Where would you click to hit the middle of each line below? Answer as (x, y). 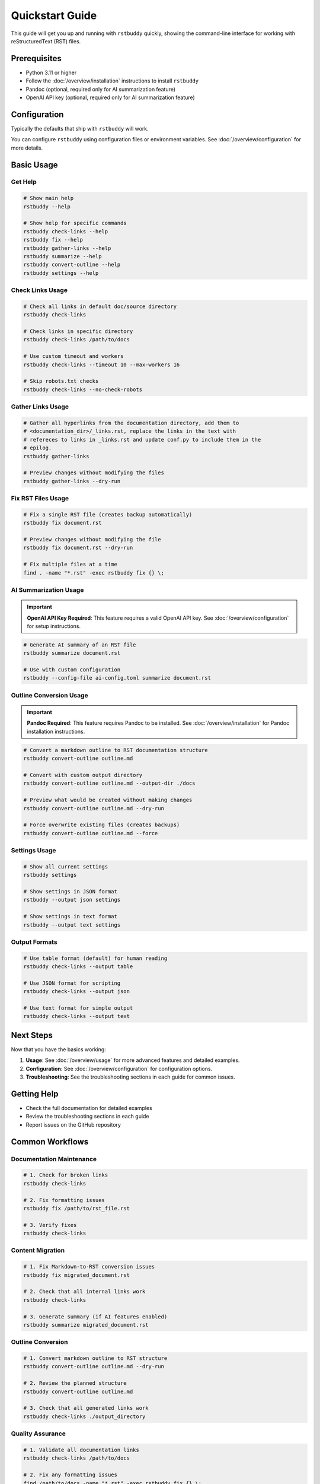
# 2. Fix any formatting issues (71, 1475)
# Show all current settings (66, 866)
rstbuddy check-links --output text (77, 1016)
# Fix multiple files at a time (71, 565)
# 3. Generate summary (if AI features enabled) (95, 1317)
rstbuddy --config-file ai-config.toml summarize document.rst (117, 678)
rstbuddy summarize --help (63, 256)
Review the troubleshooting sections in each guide (87, 1117)
